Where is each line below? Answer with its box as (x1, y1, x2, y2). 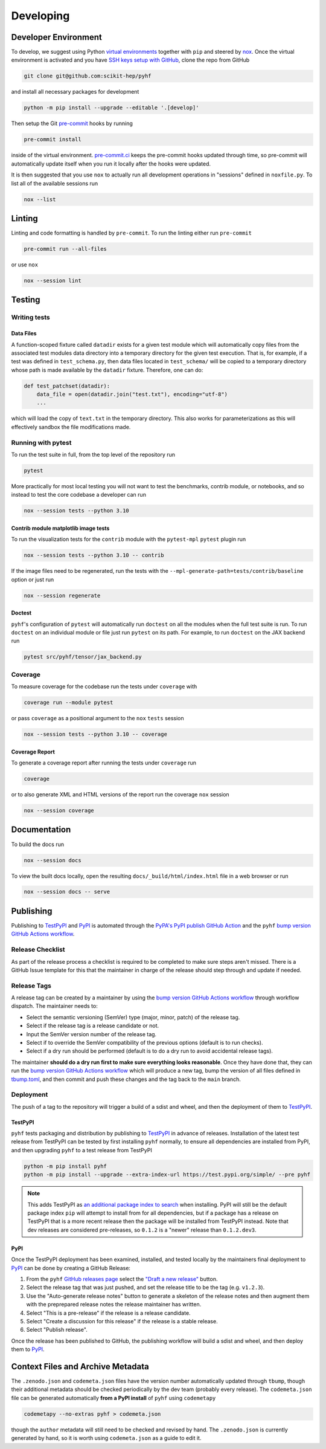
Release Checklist (11, 946, 66, 954)
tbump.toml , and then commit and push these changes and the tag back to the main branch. (11, 1076, 241, 1083)
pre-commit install (24, 136, 81, 143)
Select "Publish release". (26, 1326, 88, 1334)
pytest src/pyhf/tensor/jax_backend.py (24, 653, 142, 660)
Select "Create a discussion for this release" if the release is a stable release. (26, 1317, 218, 1325)
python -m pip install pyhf (24, 1163, 107, 1169)
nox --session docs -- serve (24, 888, 110, 896)
